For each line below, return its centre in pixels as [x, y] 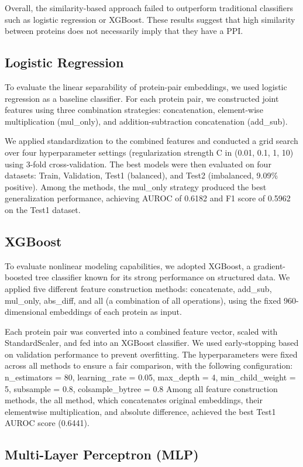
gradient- [270, 265]
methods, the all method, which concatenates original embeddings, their [134, 400]
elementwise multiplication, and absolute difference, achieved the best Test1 [140, 411]
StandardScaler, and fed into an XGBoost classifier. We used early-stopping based [152, 343]
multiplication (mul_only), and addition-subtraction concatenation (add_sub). [146, 121]
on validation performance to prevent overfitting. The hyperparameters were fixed [151, 354]
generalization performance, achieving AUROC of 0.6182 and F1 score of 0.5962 [148, 198]
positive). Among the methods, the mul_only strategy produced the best [136, 186]
